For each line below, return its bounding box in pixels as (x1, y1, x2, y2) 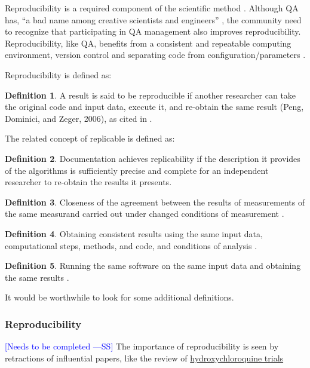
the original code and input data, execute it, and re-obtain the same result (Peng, (5, 100, 304, 113)
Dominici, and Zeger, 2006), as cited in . (5, 112, 152, 124)
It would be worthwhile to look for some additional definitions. (5, 291, 234, 303)
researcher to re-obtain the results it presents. (5, 176, 172, 188)
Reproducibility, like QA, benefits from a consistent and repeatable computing (5, 36, 291, 49)
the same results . (5, 271, 69, 283)
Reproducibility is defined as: (5, 68, 112, 81)
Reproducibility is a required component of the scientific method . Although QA (5, 2, 299, 14)
